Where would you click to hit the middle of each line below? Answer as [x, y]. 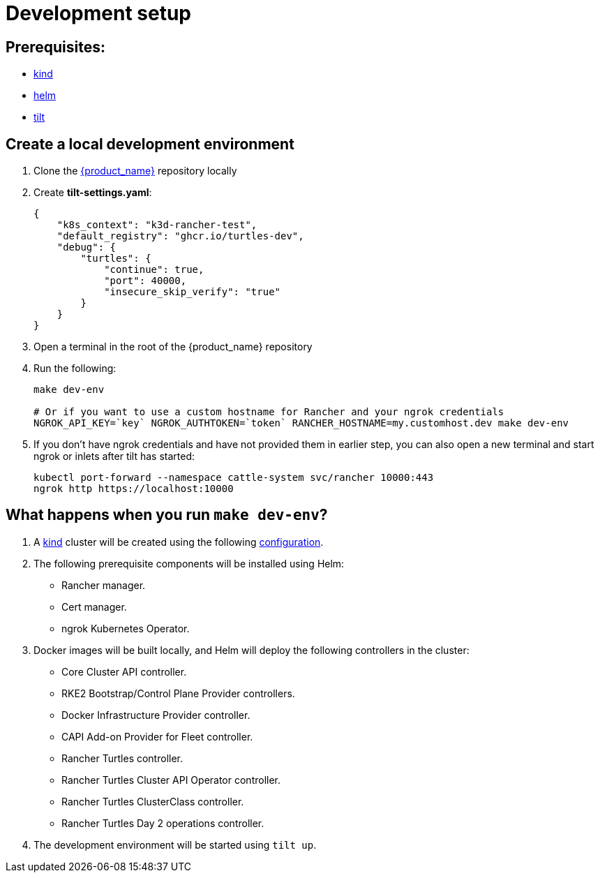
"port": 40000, [145, 281]
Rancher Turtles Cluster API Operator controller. [171, 780]
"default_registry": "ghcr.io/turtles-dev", [180, 236]
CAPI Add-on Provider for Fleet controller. [157, 736]
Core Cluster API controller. [124, 671]
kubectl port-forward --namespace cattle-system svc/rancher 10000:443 [234, 478]
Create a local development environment [150, 144]
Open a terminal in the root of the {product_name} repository [173, 347]
